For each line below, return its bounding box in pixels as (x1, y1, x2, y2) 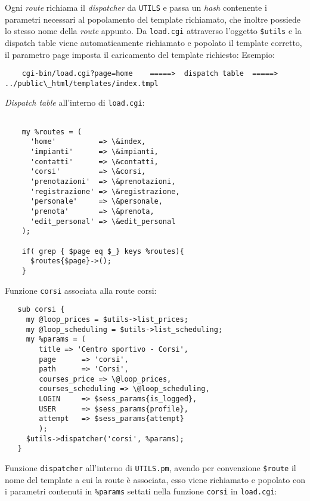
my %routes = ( (21, 127, 82, 136)
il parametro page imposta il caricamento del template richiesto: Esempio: (5, 48, 275, 60)
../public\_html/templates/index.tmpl (5, 79, 159, 88)
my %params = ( (26, 335, 86, 344)
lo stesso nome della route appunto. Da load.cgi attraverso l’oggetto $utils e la (5, 24, 302, 37)
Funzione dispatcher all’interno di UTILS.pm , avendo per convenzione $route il (5, 462, 296, 474)
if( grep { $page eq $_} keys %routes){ (21, 247, 184, 256)
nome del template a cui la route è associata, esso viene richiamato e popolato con (5, 473, 305, 485)
